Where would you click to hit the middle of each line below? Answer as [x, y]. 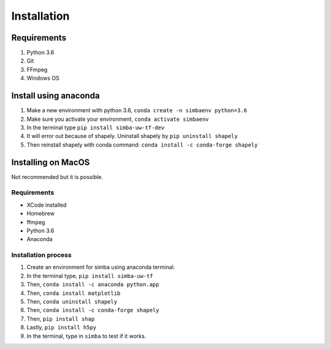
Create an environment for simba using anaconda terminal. [101, 267]
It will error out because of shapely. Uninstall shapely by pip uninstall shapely [132, 136]
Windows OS [43, 78]
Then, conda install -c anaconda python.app [93, 285]
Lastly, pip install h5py [62, 328]
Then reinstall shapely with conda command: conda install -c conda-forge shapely [142, 145]
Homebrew [41, 213]
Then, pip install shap [61, 318]
